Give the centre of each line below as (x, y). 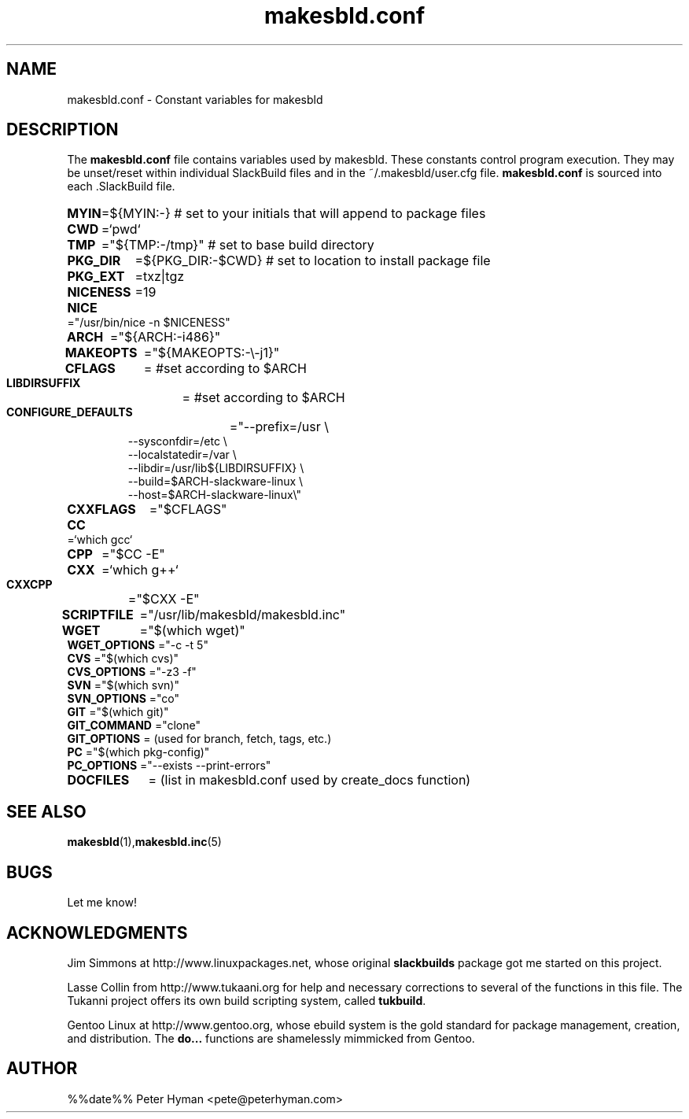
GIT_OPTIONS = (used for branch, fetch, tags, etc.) (199, 739)
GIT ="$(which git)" (118, 712)
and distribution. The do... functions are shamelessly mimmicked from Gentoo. (271, 1038)
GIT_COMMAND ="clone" (134, 726)
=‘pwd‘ (121, 229)
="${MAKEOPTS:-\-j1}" (212, 353)
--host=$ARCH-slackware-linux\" (215, 495)
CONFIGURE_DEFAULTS (70, 412)
